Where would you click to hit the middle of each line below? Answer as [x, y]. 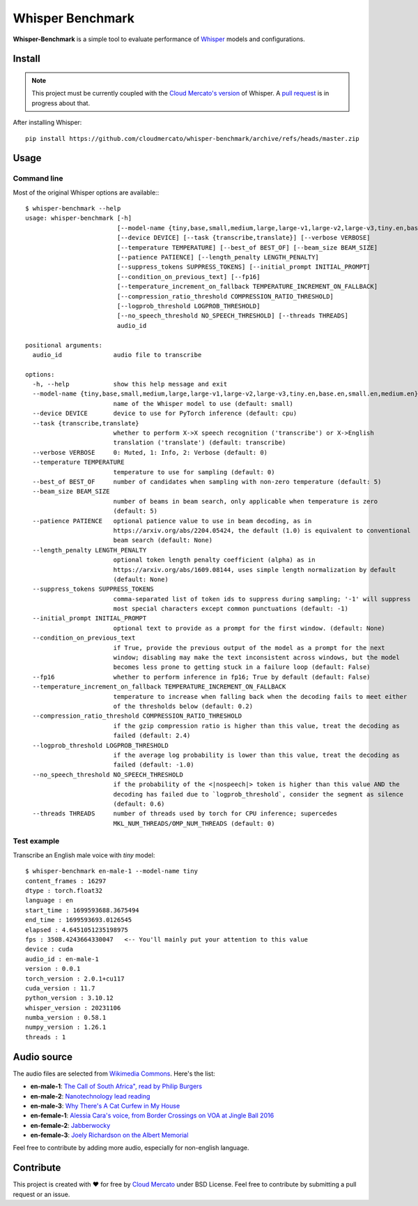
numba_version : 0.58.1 [66, 1018]
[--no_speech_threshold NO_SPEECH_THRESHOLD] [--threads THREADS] [232, 316]
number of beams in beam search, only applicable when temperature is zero [246, 501]
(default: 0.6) [139, 804]
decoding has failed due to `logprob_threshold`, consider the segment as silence [258, 794]
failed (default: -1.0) [154, 765]
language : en [49, 900]
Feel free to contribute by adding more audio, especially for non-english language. [131, 1148]
